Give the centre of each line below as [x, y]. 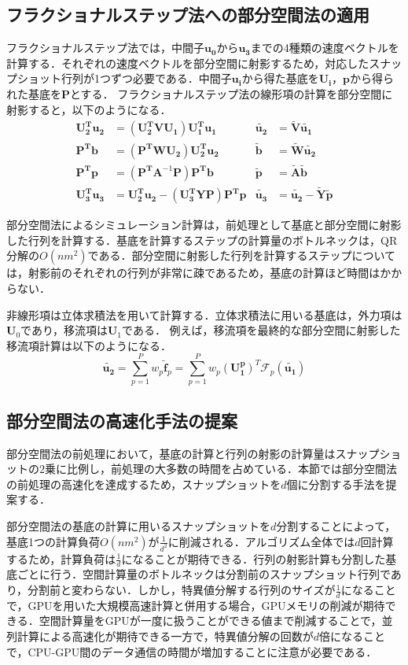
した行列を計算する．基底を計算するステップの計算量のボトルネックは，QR [202, 240]
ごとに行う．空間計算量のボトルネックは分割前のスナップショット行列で [204, 574]
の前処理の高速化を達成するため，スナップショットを [144, 484]
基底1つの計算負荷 [53, 541]
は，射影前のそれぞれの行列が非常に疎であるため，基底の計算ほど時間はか [199, 273]
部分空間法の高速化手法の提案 [122, 420]
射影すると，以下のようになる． [89, 109]
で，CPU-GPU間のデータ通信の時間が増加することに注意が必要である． [192, 651]
